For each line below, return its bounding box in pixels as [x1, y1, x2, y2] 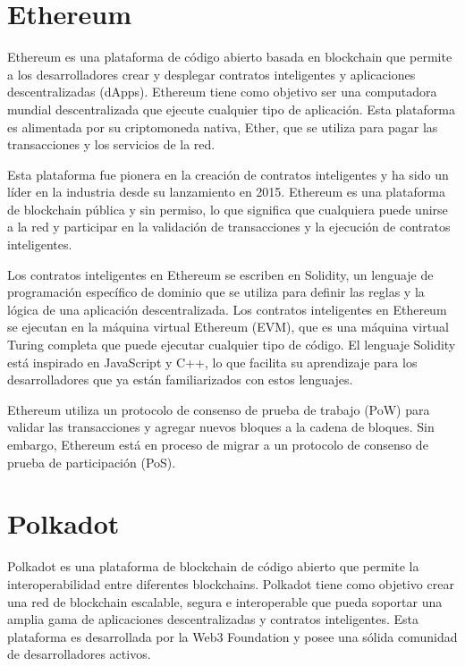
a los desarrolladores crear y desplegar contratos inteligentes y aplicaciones [7, 64, 416, 83]
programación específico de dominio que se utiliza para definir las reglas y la [7, 282, 425, 301]
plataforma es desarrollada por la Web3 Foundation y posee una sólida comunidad [7, 627, 458, 645]
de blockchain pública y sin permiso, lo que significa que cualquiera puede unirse [7, 199, 448, 218]
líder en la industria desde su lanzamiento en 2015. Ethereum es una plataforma [7, 182, 445, 201]
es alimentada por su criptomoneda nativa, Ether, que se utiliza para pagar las [7, 117, 438, 136]
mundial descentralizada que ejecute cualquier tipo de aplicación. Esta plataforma [7, 99, 455, 118]
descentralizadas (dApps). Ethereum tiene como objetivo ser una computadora [7, 82, 437, 101]
